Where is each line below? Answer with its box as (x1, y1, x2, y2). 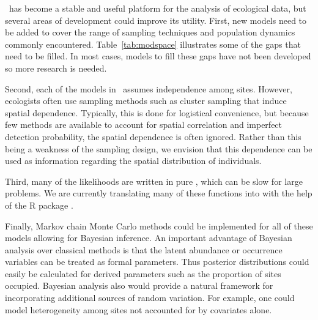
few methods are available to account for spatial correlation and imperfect (5, 118, 283, 131)
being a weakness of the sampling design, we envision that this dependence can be (5, 142, 312, 155)
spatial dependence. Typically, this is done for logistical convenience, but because (5, 106, 309, 119)
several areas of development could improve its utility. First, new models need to (5, 13, 307, 26)
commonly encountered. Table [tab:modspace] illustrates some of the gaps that (5, 37, 301, 50)
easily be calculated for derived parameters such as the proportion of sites (5, 267, 281, 280)
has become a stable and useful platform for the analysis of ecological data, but (9, 2, 306, 14)
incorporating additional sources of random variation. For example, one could (5, 291, 295, 304)
